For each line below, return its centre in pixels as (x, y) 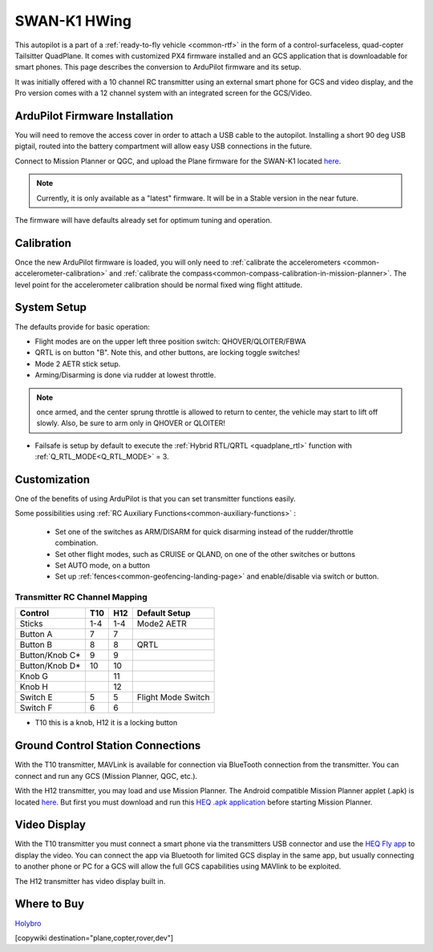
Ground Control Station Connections (108, 746)
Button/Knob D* (50, 666)
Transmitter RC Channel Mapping (81, 597)
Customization (53, 480)
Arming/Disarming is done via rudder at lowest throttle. (125, 375)
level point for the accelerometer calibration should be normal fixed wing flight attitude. (159, 284)
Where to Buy (49, 904)
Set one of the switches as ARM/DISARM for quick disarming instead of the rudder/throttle (204, 531)
